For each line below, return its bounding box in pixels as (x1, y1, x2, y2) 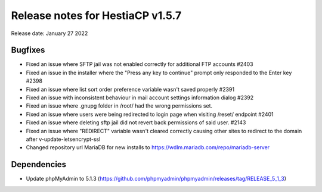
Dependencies (11, 159, 67, 169)
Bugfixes (11, 45, 45, 55)
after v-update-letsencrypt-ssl (26, 136, 101, 143)
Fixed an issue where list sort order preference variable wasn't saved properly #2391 (26, 86, 235, 93)
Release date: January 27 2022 (11, 30, 88, 37)
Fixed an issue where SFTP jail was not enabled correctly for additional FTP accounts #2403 (26, 61, 253, 68)
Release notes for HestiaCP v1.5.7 (11, 9, 182, 22)
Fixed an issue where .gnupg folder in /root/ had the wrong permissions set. (26, 102, 213, 109)
